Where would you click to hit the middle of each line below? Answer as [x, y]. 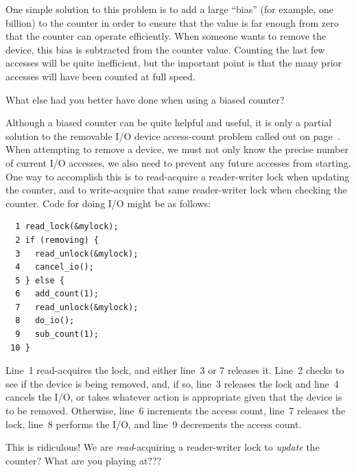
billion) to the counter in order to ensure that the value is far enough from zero [172, 22]
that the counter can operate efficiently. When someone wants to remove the [166, 36]
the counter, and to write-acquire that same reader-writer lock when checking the [177, 190]
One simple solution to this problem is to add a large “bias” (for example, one [170, 9]
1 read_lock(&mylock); [67, 227]
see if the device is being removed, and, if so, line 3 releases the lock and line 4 [172, 383]
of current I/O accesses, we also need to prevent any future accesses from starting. [178, 162]
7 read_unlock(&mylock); [77, 307]
